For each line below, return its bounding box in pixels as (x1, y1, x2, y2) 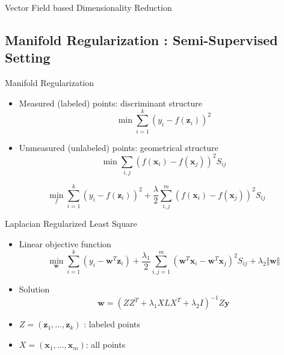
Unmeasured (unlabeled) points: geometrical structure (19, 141, 218, 153)
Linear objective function (19, 237, 111, 250)
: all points (85, 338, 126, 351)
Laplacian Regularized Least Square (5, 217, 137, 230)
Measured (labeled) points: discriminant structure (19, 96, 203, 109)
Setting (5, 48, 51, 67)
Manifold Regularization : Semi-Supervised (5, 30, 278, 49)
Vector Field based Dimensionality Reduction (5, 1, 172, 13)
